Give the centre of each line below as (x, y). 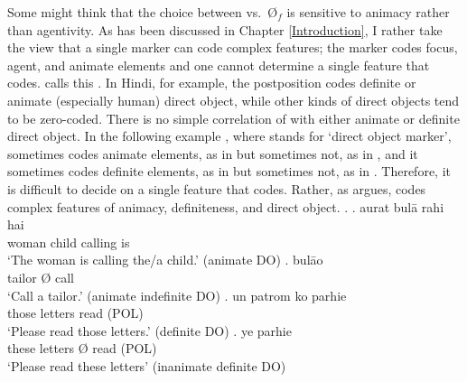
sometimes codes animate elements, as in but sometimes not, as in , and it (213, 153)
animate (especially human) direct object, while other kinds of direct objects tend (233, 100)
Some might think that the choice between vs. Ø (143, 12)
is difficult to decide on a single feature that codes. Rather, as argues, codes (217, 188)
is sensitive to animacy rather (368, 12)
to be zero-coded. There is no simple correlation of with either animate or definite (233, 118)
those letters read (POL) (75, 313)
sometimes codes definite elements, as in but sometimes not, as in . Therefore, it (229, 171)
